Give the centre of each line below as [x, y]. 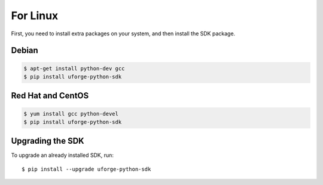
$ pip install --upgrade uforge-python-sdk [86, 169]
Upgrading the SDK [48, 141]
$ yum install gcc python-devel [71, 113]
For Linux [35, 16]
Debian [25, 51]
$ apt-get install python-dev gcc [74, 68]
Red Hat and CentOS [50, 96]
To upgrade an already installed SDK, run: [62, 155]
